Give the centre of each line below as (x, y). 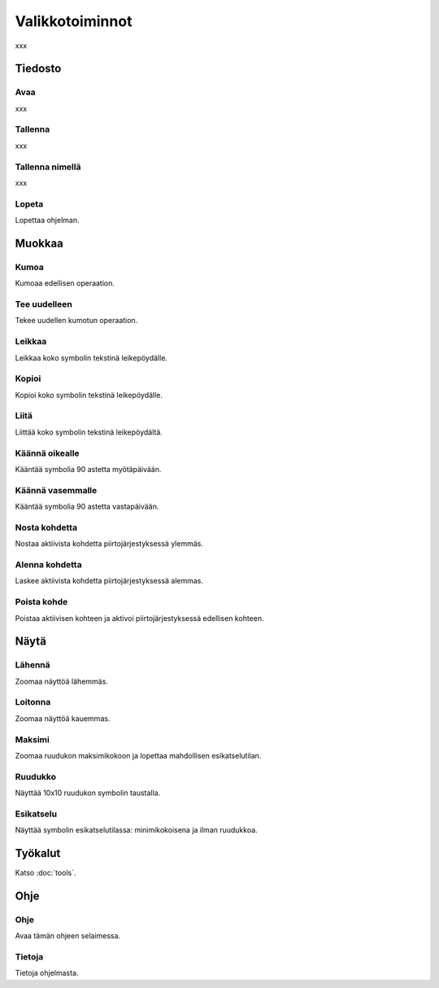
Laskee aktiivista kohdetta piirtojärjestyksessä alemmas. (109, 581)
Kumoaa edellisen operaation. (65, 283)
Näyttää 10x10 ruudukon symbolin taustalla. (88, 793)
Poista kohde (41, 602)
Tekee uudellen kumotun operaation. (76, 321)
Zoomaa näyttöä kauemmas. (63, 718)
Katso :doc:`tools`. (46, 873)
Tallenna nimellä (48, 167)
